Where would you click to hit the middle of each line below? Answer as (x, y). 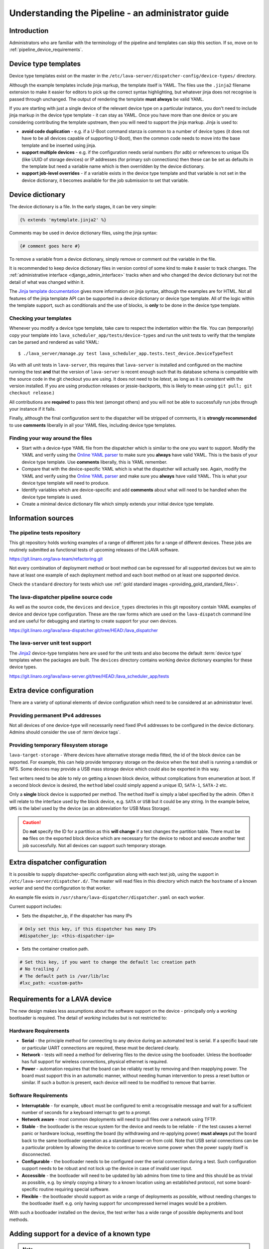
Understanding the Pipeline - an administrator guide (119, 13)
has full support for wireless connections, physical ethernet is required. (95, 1062)
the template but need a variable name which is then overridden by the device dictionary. (113, 166)
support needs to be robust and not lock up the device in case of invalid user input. (107, 1169)
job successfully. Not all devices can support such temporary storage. (95, 845)
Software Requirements (39, 1096)
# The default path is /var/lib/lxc (65, 976)
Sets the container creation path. (55, 949)
